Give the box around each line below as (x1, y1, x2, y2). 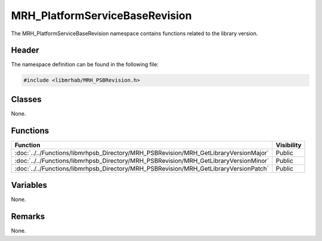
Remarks (11, 212, 45, 222)
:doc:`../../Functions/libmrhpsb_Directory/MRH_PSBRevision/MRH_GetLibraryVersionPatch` (14, 164, 270, 172)
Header (11, 45, 39, 55)
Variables (11, 180, 48, 190)
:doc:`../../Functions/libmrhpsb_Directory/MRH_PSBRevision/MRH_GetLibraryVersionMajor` (14, 149, 270, 157)
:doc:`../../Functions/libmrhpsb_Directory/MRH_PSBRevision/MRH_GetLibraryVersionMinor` (14, 156, 270, 165)
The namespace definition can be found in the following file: (11, 61, 159, 68)
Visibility (275, 141, 302, 149)
